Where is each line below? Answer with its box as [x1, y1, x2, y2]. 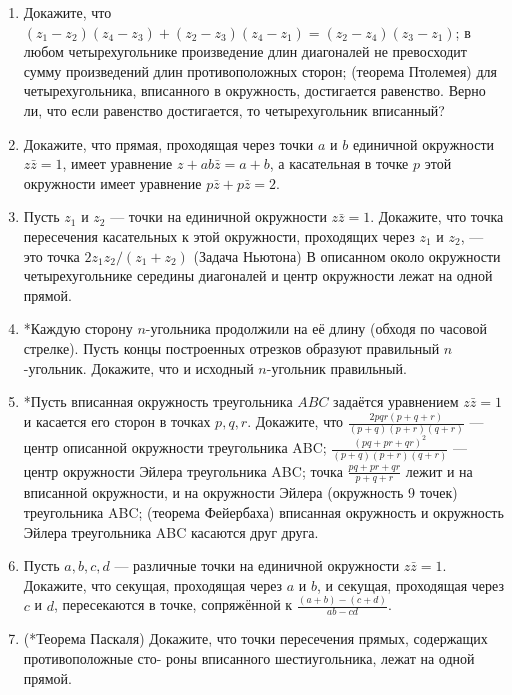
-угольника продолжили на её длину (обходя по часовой [145, 318, 487, 339]
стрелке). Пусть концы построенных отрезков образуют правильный [23, 337, 440, 358]
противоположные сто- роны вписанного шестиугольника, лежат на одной [23, 648, 475, 669]
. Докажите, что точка [370, 206, 504, 227]
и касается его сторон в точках [23, 411, 211, 431]
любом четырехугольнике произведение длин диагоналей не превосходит [23, 41, 467, 62]
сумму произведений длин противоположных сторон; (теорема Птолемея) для [23, 60, 497, 81]
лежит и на [405, 460, 473, 481]
